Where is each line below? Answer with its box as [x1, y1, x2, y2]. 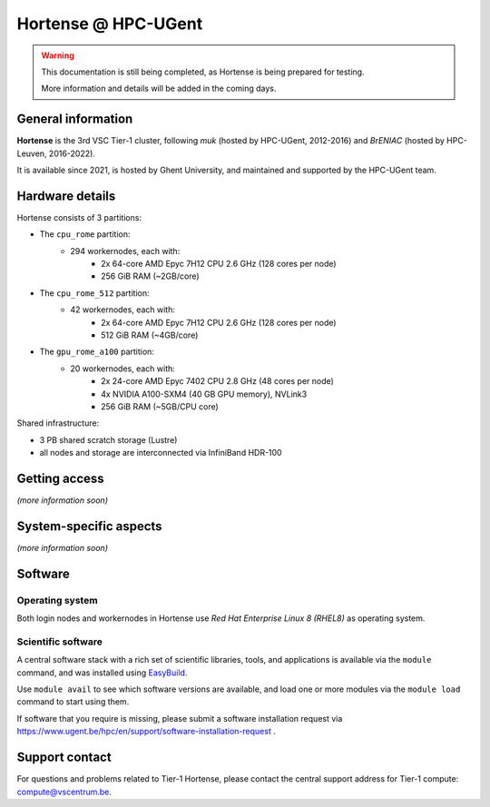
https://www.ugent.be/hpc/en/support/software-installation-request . [16, 726, 276, 737]
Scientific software [16, 635, 103, 648]
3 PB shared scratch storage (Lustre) [39, 434, 178, 445]
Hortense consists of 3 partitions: [16, 212, 142, 222]
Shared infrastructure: [16, 418, 100, 428]
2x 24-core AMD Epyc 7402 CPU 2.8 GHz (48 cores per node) [101, 376, 335, 387]
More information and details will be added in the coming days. [41, 83, 277, 94]
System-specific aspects [16, 518, 162, 534]
